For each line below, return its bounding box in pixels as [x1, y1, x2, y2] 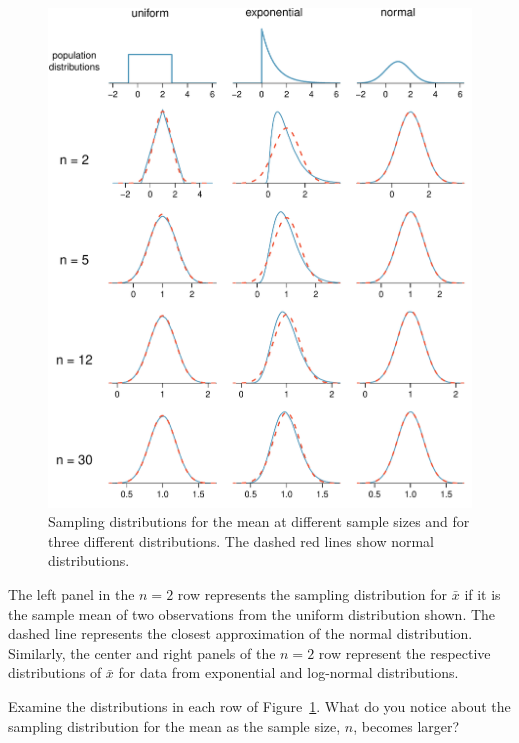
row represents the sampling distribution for [177, 584, 448, 604]
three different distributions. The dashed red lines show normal [48, 530, 434, 551]
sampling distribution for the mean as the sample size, [8, 715, 341, 736]
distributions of [8, 662, 102, 683]
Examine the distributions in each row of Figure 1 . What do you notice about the [8, 695, 511, 716]
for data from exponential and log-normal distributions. [118, 662, 459, 683]
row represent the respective [318, 642, 491, 663]
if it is [464, 584, 501, 604]
